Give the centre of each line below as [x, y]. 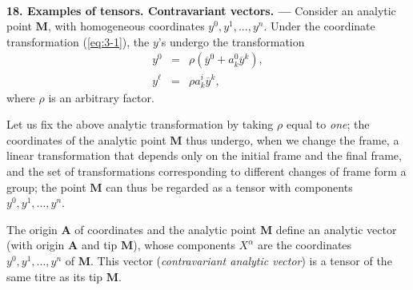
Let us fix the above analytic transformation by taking [140, 124]
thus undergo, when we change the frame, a [293, 139]
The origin [32, 229]
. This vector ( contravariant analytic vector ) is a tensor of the [241, 261]
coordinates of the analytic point [86, 139]
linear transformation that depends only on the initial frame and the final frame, [204, 155]
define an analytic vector [336, 229]
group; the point [46, 187]
